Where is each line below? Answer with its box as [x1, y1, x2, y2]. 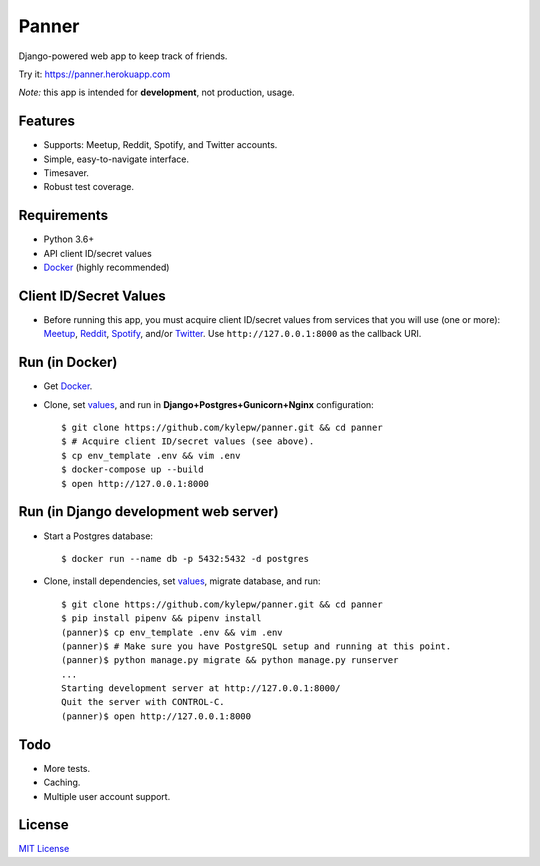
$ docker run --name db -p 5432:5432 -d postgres [61, 553, 310, 564]
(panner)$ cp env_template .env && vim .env [61, 626, 284, 638]
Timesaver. [43, 167, 90, 179]
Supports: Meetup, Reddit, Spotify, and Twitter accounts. [43, 139, 278, 151]
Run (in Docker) [18, 354, 118, 371]
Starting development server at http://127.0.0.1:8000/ [61, 683, 341, 694]
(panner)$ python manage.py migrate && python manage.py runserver [61, 655, 399, 666]
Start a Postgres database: [43, 530, 154, 542]
